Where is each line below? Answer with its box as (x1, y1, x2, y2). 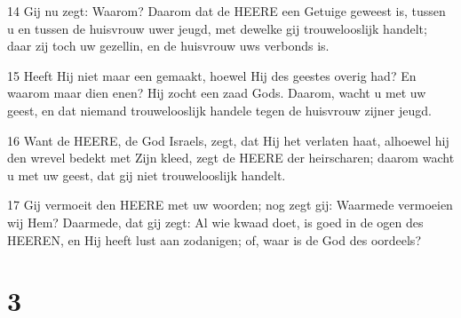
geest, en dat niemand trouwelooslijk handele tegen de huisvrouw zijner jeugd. (7, 100, 432, 119)
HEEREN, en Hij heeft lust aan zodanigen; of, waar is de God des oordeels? (7, 230, 421, 249)
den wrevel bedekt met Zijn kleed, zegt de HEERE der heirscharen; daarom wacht (7, 148, 455, 167)
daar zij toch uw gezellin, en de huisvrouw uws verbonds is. (7, 36, 330, 55)
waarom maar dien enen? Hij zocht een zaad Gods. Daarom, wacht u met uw (7, 83, 426, 102)
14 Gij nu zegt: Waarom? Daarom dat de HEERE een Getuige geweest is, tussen (7, 2, 446, 20)
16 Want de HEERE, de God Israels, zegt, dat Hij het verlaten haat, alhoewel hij (7, 131, 449, 149)
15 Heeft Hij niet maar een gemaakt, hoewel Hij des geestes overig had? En (7, 66, 417, 84)
